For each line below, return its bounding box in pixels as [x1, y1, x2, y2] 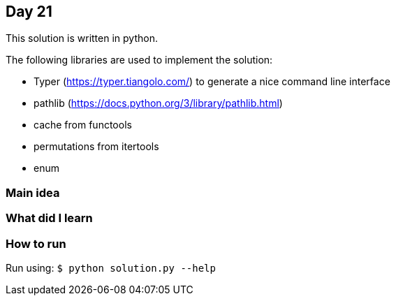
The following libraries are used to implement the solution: [6, 54, 273, 66]
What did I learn [6, 211, 93, 226]
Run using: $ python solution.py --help [6, 261, 216, 274]
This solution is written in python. [6, 32, 158, 45]
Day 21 [6, 3, 52, 20]
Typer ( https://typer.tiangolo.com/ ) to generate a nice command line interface [34, 75, 390, 88]
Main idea [6, 185, 60, 200]
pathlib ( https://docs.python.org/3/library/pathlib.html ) [34, 97, 283, 110]
